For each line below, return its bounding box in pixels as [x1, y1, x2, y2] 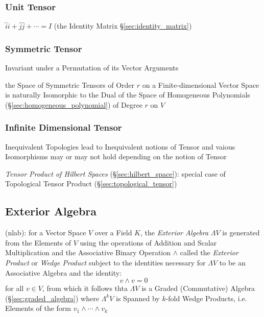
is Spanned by [116, 292, 160, 303]
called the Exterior [180, 247, 238, 258]
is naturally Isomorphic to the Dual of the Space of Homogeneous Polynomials [5, 89, 250, 100]
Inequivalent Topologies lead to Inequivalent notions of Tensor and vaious [5, 141, 235, 152]
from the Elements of [5, 237, 71, 248]
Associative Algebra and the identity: [5, 267, 122, 278]
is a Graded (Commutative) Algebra [141, 283, 255, 294]
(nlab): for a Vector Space [5, 227, 86, 238]
